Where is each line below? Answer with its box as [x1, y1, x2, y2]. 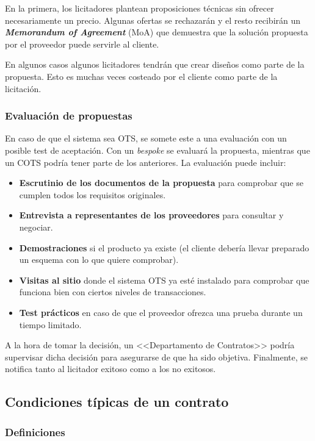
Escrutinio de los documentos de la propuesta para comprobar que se [19, 176, 303, 189]
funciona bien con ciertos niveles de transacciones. [19, 285, 206, 298]
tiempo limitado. [19, 318, 82, 331]
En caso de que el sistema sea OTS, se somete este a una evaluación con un [5, 132, 287, 145]
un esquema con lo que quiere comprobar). [19, 253, 179, 266]
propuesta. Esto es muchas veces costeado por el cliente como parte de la [5, 70, 278, 82]
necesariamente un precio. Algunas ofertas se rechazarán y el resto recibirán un [5, 13, 301, 26]
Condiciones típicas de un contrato [5, 392, 229, 411]
